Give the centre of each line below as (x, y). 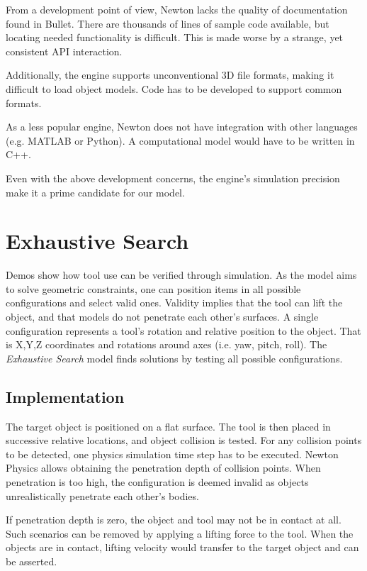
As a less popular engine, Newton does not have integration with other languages (182, 127)
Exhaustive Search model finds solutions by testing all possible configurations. (174, 358)
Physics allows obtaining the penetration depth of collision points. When (163, 468)
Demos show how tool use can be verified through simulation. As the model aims (181, 275)
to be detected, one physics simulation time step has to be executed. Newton (172, 454)
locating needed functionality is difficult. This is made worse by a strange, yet (175, 37)
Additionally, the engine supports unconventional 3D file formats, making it (170, 75)
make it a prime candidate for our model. (95, 192)
